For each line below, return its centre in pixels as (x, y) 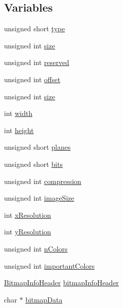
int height (19, 130)
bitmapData (44, 299)
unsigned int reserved (37, 62)
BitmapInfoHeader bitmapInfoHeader (61, 283)
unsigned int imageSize (39, 198)
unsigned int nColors (36, 248)
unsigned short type (35, 28)
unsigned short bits (33, 164)
